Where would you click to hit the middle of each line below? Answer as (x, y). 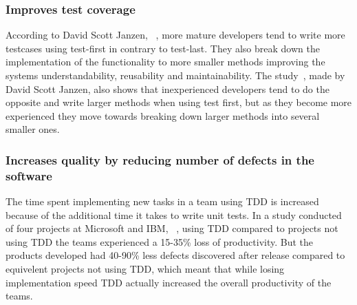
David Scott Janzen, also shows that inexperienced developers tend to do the (167, 88)
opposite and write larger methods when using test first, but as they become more (179, 102)
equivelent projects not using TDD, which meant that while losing (145, 269)
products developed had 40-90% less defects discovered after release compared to (175, 255)
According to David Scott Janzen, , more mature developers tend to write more (175, 35)
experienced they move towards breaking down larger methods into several (163, 115)
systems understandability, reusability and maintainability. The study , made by (175, 75)
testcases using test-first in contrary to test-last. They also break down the (163, 48)
